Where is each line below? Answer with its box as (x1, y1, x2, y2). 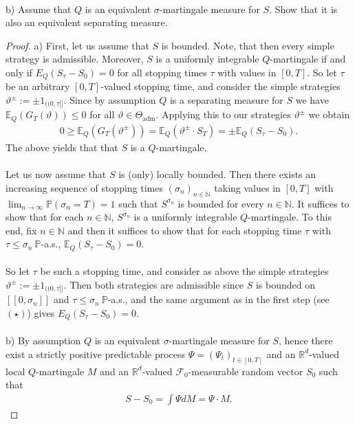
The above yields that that (6, 140, 118, 154)
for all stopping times (117, 65, 207, 79)
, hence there (278, 333, 333, 348)
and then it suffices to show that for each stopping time (67, 223, 302, 237)
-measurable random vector (188, 364, 303, 378)
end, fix (6, 223, 37, 237)
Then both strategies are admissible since (69, 277, 244, 291)
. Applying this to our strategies (155, 107, 291, 122)
